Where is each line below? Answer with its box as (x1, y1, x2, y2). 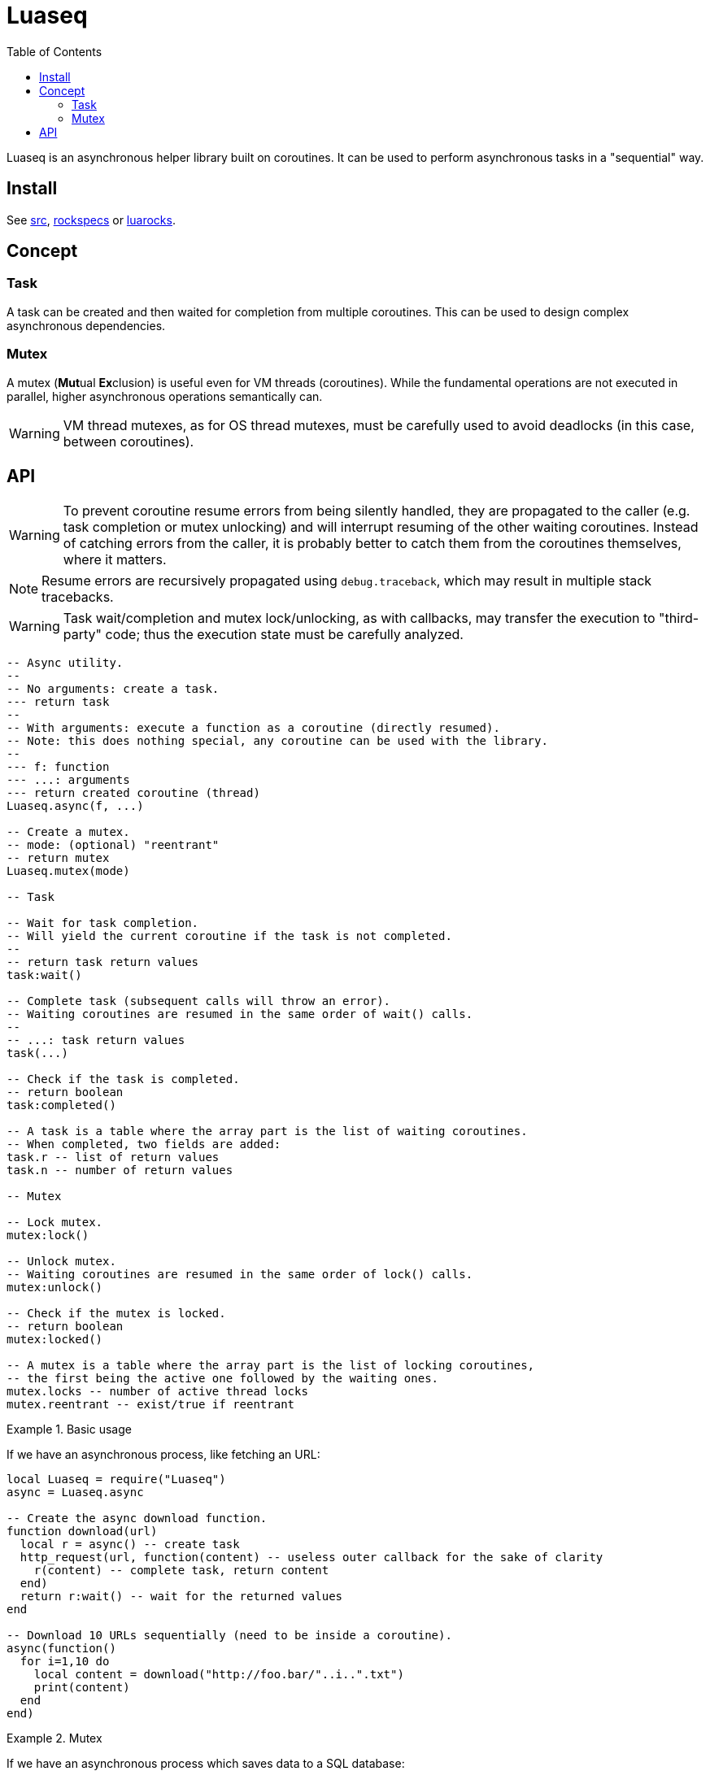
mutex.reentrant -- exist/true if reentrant (7, 1398, 295, 1412)
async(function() (7, 1642, 116, 1656)
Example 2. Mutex (7, 1731, 102, 1746)
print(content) (33, 1681, 130, 1695)
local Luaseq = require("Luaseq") (7, 1473, 226, 1486)
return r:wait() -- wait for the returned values (20, 1590, 343, 1603)
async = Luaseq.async (7, 1486, 144, 1499)
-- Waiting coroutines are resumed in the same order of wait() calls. (7, 1007, 473, 1021)
